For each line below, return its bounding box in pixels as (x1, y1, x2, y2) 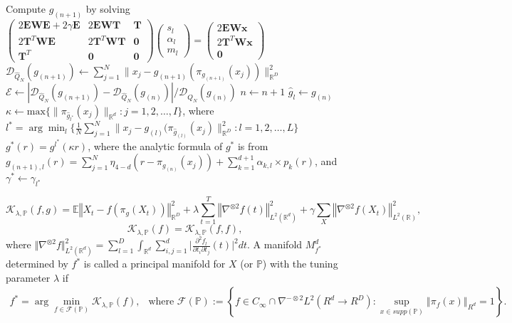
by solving (85, 1, 130, 16)
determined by (6, 256, 68, 270)
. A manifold (247, 237, 303, 252)
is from (237, 138, 268, 153)
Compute (6, 1, 46, 16)
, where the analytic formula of (88, 138, 223, 153)
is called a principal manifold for (83, 256, 226, 270)
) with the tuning (262, 256, 338, 270)
